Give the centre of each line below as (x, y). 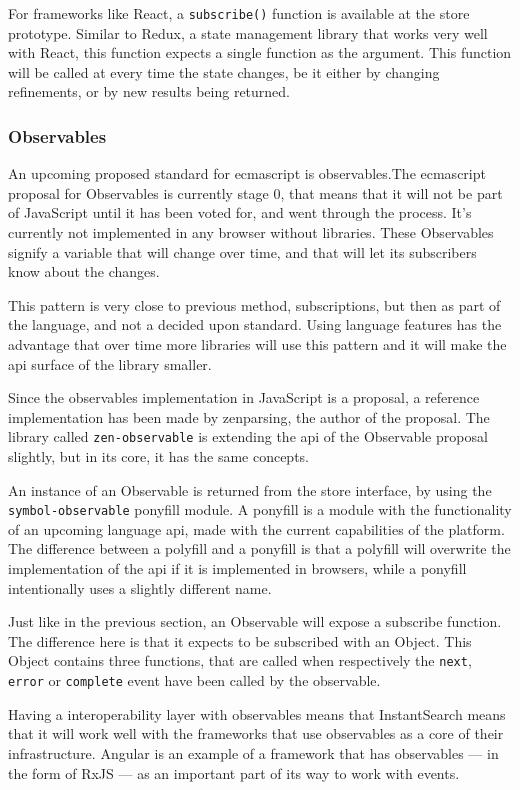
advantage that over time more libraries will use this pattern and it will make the (257, 344)
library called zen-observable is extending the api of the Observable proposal (248, 436)
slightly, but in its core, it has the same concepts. (159, 456)
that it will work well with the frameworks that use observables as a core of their (256, 733)
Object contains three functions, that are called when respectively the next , (240, 660)
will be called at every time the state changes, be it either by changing (224, 71)
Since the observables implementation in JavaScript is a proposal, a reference (244, 397)
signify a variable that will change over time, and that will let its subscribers (242, 251)
